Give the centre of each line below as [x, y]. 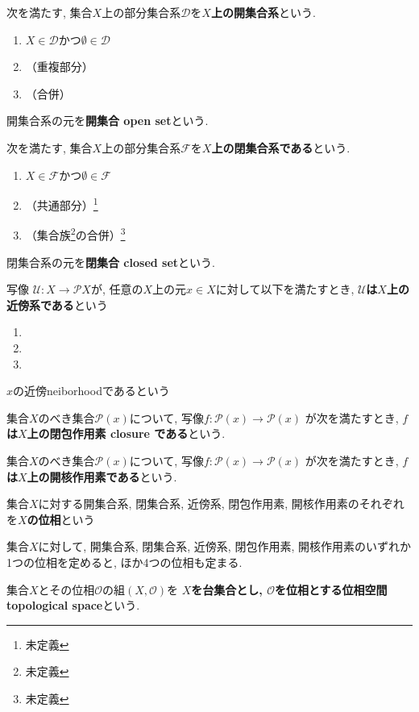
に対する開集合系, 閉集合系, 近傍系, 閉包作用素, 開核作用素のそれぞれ [221, 504]
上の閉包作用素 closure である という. [126, 433]
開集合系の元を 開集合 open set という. [108, 121]
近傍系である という [57, 304]
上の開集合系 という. [263, 12]
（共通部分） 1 [62, 204]
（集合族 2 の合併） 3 [75, 234]
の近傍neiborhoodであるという [91, 391]
